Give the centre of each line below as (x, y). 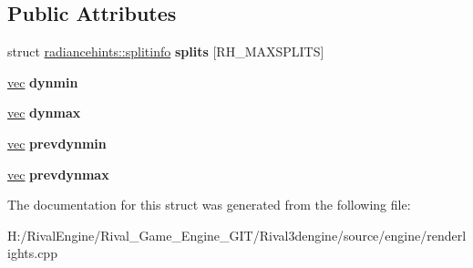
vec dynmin (43, 82)
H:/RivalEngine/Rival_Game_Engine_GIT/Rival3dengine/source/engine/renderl (237, 235)
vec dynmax (44, 113)
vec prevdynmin (57, 143)
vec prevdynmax (58, 174)
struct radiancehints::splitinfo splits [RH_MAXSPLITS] (166, 52)
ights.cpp (32, 253)
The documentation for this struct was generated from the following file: (209, 205)
